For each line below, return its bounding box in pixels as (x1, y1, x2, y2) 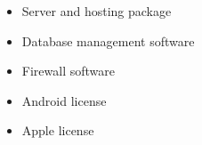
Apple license (21, 121, 94, 140)
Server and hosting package (21, 2, 172, 20)
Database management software (21, 31, 195, 50)
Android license (21, 91, 107, 109)
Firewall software (21, 61, 115, 80)
